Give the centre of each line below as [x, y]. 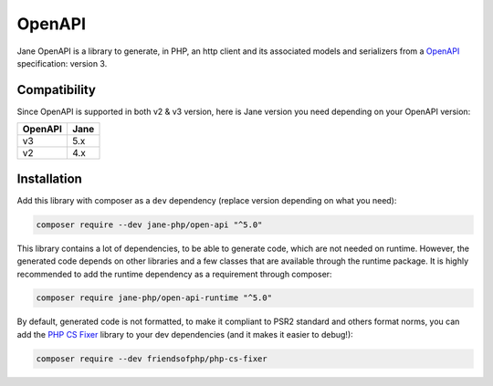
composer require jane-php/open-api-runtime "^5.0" [154, 298]
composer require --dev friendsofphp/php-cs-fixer [152, 359]
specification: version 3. [62, 63]
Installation [49, 178]
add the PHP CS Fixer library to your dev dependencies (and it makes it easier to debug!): [185, 334]
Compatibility [56, 90]
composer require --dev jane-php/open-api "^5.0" [149, 224]
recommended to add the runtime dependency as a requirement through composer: [174, 274]
